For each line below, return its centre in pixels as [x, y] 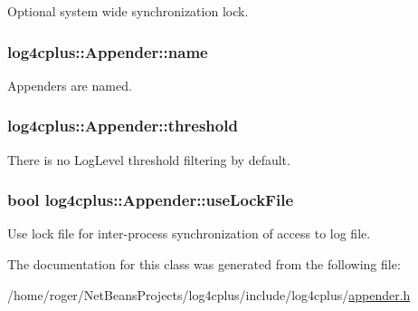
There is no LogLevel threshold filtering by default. [149, 159]
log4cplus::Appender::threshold [123, 126]
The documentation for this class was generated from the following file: [204, 264]
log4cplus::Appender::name [108, 51]
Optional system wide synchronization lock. [128, 11]
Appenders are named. [70, 85]
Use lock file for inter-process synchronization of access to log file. [189, 233]
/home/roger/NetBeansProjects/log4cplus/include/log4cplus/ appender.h [209, 294]
